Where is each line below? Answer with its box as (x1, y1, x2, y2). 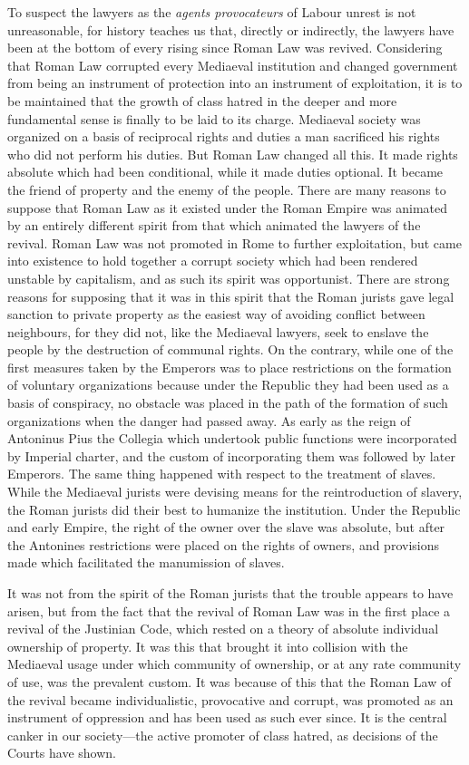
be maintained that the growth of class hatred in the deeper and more (7, 91, 397, 110)
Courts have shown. (7, 743, 116, 762)
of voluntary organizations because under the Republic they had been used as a (7, 375, 449, 394)
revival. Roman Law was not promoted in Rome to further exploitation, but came (7, 233, 462, 252)
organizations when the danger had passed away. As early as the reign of (7, 411, 411, 430)
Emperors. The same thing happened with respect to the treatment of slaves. (7, 464, 436, 483)
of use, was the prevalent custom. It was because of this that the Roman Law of (7, 672, 452, 691)
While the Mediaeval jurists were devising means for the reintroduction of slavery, (7, 482, 463, 501)
